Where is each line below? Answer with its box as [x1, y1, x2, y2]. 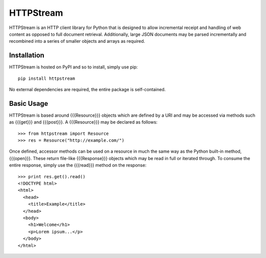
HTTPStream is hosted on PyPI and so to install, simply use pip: [9, 64, 138, 70]
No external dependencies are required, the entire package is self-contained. [9, 87, 166, 93]
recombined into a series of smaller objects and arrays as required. [9, 38, 145, 44]
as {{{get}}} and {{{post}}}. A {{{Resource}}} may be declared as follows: [9, 119, 158, 125]
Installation [9, 51, 44, 60]
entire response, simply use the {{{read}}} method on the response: [9, 162, 147, 168]
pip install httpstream [18, 75, 75, 81]
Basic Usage [9, 99, 48, 108]
